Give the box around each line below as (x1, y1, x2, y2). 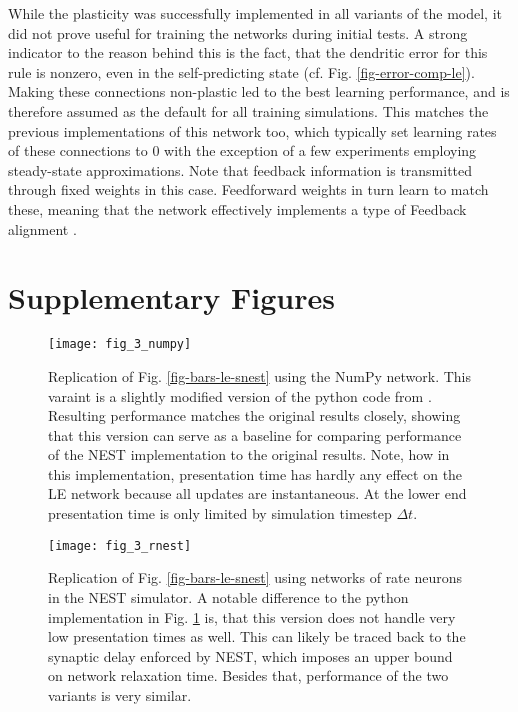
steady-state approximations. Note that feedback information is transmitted (8, 159, 473, 180)
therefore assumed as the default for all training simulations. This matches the (8, 100, 489, 121)
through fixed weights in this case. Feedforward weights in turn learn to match (8, 179, 489, 200)
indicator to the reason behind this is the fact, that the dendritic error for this (8, 42, 488, 63)
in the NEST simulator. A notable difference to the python (48, 586, 409, 607)
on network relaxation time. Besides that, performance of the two (48, 665, 449, 686)
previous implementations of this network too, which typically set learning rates (8, 120, 497, 141)
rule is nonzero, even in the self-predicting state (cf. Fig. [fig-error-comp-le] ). (8, 61, 475, 82)
